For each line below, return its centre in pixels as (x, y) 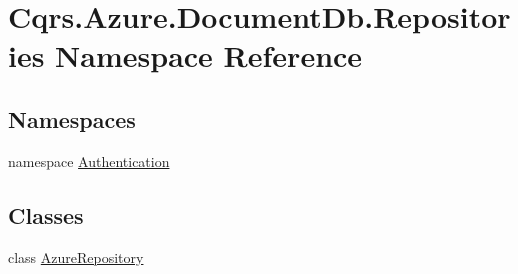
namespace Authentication (89, 160)
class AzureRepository (76, 256)
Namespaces (72, 118)
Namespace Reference (209, 55)
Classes (46, 214)
